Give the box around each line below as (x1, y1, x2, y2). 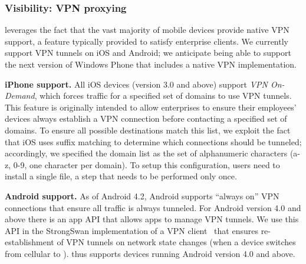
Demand (5, 89, 35, 102)
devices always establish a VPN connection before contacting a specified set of (5, 112, 287, 125)
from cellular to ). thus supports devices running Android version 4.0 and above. (5, 247, 295, 259)
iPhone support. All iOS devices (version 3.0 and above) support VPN (5, 78, 268, 90)
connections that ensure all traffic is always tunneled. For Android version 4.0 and (5, 201, 301, 213)
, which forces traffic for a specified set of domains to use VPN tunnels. (34, 89, 292, 102)
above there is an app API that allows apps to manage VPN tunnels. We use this (5, 213, 299, 225)
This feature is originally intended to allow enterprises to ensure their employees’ (5, 101, 297, 113)
